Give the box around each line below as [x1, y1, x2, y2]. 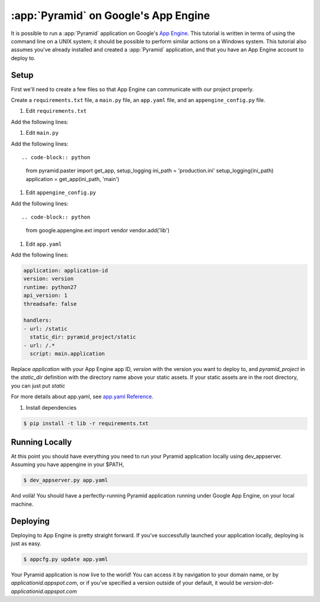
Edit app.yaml [25, 240, 62, 248]
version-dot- [243, 579, 274, 587]
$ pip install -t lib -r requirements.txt [23, 420, 149, 427]
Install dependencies [25, 404, 77, 411]
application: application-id [23, 267, 108, 274]
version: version [23, 275, 74, 282]
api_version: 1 [23, 292, 68, 299]
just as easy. [11, 540, 41, 547]
